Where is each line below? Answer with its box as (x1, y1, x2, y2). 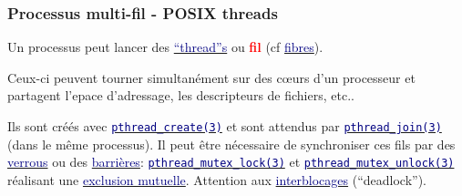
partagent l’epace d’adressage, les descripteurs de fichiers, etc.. (7, 86, 354, 105)
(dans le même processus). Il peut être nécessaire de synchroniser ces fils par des (7, 134, 456, 153)
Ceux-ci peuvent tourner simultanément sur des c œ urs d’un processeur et (7, 67, 416, 87)
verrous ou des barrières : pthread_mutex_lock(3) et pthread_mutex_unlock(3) (7, 152, 455, 171)
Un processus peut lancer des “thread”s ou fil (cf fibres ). (7, 37, 323, 57)
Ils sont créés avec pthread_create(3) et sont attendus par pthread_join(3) (7, 117, 442, 135)
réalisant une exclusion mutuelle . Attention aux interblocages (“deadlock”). (7, 170, 427, 189)
